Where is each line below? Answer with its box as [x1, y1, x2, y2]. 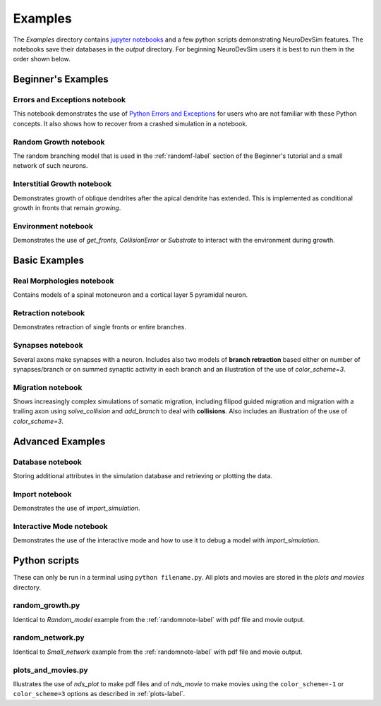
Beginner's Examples [13, 73, 109, 85]
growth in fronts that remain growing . [13, 203, 121, 212]
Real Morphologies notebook [13, 276, 114, 286]
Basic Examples [13, 254, 85, 266]
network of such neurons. [13, 162, 88, 170]
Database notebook [13, 457, 83, 467]
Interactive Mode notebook [13, 521, 109, 531]
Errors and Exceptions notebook [13, 95, 126, 105]
